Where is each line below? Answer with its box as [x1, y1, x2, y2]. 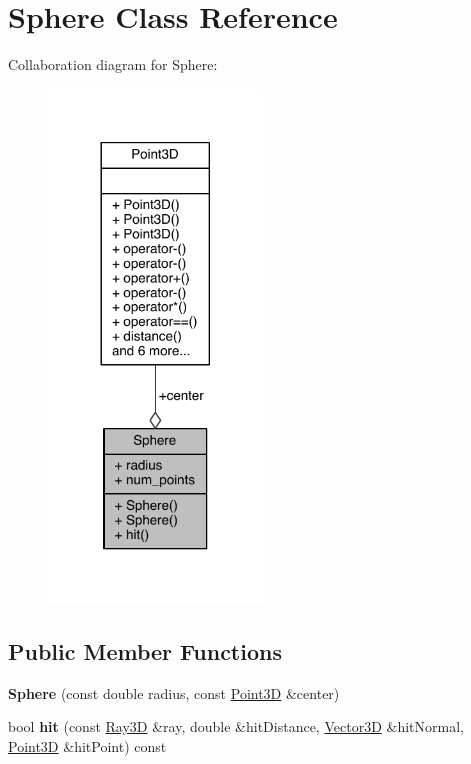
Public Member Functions [8, 635, 282, 666]
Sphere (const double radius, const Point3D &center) [8, 682, 340, 703]
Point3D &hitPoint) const [8, 735, 167, 756]
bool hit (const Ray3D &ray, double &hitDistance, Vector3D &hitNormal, [8, 716, 464, 737]
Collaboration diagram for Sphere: [8, 54, 218, 75]
